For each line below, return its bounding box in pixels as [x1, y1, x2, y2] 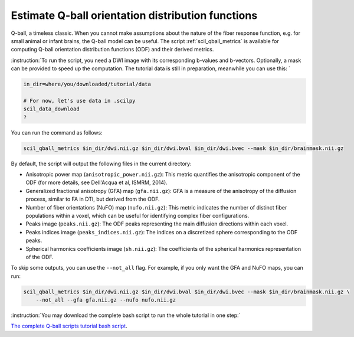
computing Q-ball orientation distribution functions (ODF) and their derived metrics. [11, 46, 214, 53]
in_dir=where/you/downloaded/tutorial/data [23, 81, 152, 88]
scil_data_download [23, 106, 80, 112]
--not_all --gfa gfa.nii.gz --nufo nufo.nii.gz [35, 297, 176, 303]
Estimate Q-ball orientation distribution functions [11, 9, 258, 22]
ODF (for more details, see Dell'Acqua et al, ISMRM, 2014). [25, 179, 168, 186]
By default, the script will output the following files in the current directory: [11, 160, 192, 167]
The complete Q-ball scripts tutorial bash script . [11, 322, 127, 330]
